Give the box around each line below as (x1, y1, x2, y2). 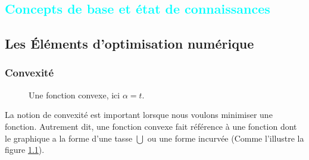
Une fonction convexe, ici (29, 88, 120, 101)
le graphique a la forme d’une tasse (5, 132, 133, 144)
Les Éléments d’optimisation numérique (5, 34, 254, 53)
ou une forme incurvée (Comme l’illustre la (147, 132, 304, 144)
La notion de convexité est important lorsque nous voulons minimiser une (5, 108, 273, 121)
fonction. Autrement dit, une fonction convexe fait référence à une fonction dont (5, 120, 297, 132)
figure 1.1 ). (5, 143, 45, 156)
